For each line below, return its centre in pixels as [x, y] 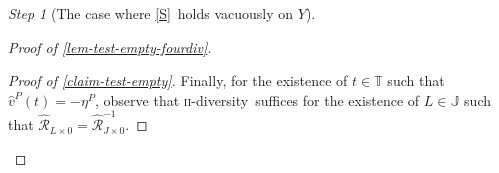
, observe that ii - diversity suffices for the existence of [257, 99]
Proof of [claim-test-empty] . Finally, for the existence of [178, 80]
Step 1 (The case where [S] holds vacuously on [151, 13]
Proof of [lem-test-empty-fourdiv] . [110, 46]
